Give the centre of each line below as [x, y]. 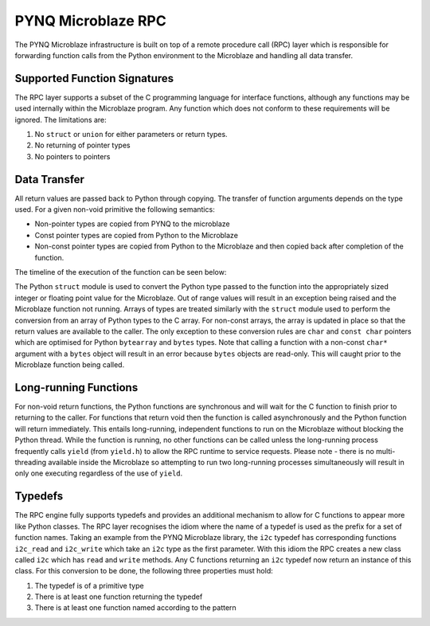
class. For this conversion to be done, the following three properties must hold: [144, 571]
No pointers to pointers [72, 156]
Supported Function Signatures [94, 78]
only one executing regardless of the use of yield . [99, 473]
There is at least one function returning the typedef [119, 597]
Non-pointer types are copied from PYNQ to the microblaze [132, 224]
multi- [385, 451]
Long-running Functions [76, 387]
